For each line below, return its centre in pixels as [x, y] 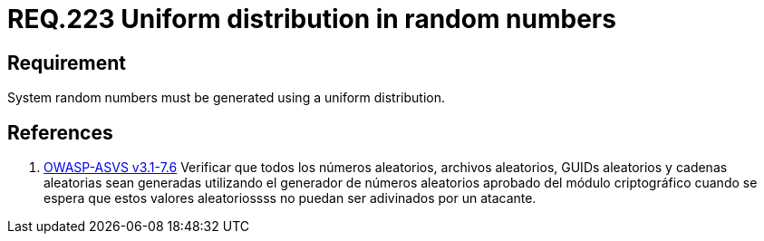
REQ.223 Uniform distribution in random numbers [312, 19]
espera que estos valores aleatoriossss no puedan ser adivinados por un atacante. [290, 198]
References [60, 132]
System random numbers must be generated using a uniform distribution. [227, 98]
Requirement [67, 63]
